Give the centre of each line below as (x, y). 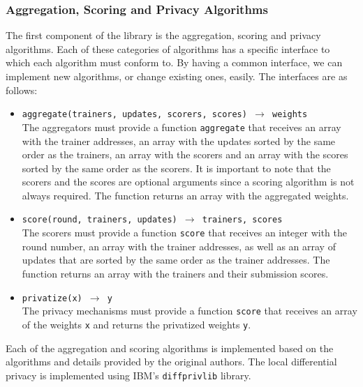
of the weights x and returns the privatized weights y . (136, 324)
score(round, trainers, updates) (99, 220)
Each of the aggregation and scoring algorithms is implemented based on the (170, 348)
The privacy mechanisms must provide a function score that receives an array (190, 311)
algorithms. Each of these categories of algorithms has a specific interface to (168, 48)
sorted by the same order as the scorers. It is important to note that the (176, 168)
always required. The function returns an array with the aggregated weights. (185, 195)
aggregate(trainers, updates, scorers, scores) (134, 115)
